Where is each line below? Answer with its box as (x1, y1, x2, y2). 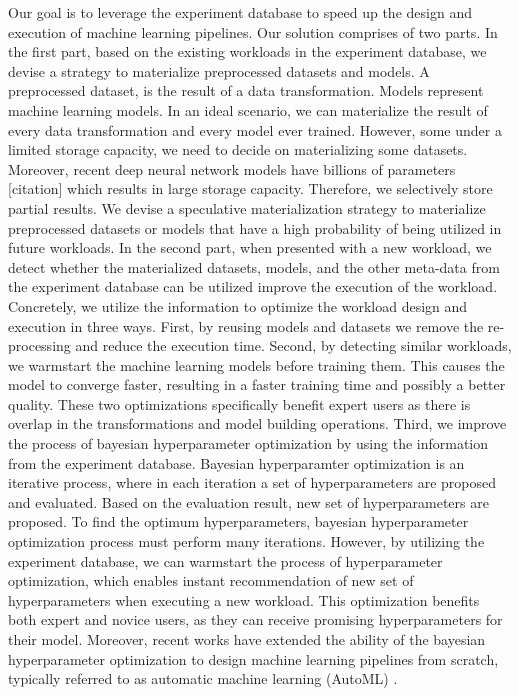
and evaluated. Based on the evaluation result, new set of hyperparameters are (8, 491, 489, 512)
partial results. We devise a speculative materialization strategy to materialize (8, 197, 486, 218)
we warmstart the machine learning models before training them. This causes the (8, 354, 505, 375)
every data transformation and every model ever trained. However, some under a (8, 119, 502, 140)
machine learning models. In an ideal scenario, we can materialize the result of (8, 99, 488, 120)
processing (8, 335, 71, 356)
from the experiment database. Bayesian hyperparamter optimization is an (8, 452, 465, 473)
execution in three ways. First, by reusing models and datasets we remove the (8, 315, 484, 336)
